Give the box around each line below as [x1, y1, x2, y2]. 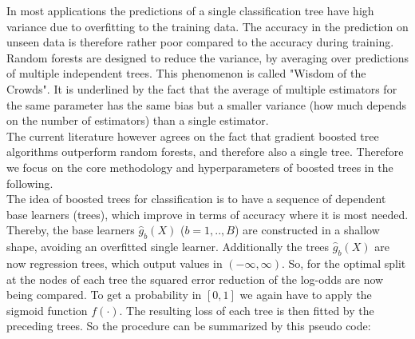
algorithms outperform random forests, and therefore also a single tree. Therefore [6, 143, 404, 160]
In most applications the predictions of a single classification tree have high [6, 2, 374, 18]
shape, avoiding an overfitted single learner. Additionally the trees [6, 238, 330, 255]
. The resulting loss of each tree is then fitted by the [119, 301, 374, 318]
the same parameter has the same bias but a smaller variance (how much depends [6, 96, 407, 113]
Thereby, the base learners [6, 221, 135, 238]
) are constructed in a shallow [234, 221, 380, 238]
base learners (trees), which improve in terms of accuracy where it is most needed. [6, 205, 409, 222]
